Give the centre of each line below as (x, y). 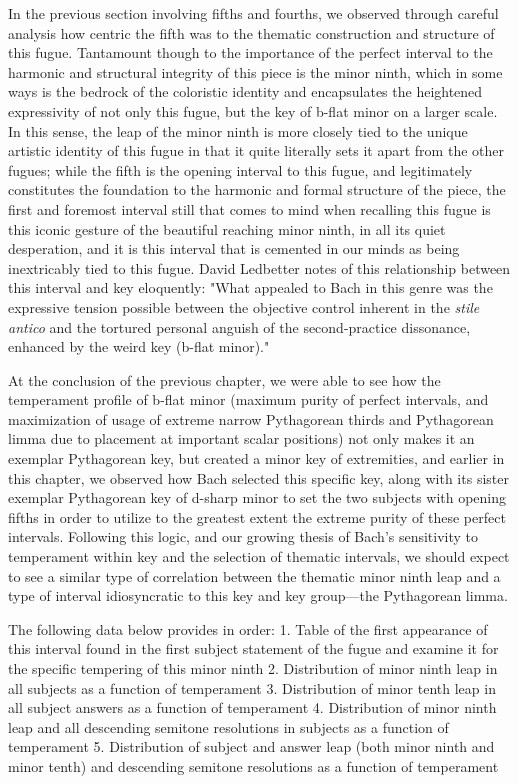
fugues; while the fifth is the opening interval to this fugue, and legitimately (240, 169)
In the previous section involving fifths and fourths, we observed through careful (253, 13)
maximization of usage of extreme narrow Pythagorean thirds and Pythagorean (251, 418)
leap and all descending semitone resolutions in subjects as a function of (228, 726)
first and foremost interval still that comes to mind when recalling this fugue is (249, 208)
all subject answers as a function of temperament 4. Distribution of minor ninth (252, 707)
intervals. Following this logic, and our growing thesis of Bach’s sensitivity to (243, 536)
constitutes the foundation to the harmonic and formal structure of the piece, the (257, 189)
